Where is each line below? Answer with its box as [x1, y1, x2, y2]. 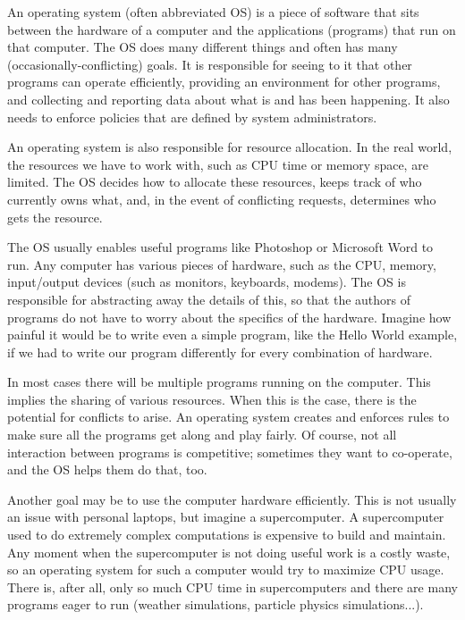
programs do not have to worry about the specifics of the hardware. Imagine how [7, 307, 452, 326]
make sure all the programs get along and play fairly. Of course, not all [7, 425, 397, 444]
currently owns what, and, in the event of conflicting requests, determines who [7, 189, 436, 208]
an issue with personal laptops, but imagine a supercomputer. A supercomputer [7, 507, 444, 526]
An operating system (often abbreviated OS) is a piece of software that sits [7, 3, 419, 21]
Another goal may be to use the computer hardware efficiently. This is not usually [7, 490, 457, 508]
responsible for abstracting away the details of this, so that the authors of [7, 289, 411, 308]
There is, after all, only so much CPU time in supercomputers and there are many [7, 577, 458, 596]
